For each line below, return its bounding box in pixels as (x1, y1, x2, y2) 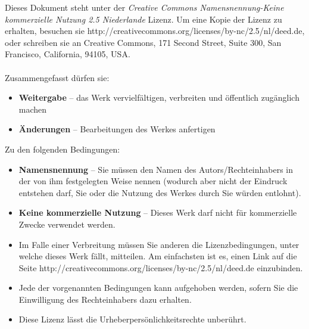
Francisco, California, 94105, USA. (5, 48, 130, 60)
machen (18, 103, 47, 115)
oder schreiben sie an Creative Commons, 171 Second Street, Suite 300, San (5, 36, 282, 48)
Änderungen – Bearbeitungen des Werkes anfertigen (18, 123, 216, 135)
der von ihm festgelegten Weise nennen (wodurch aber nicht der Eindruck (18, 175, 288, 187)
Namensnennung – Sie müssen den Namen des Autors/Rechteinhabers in (18, 163, 294, 175)
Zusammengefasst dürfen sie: (5, 71, 110, 83)
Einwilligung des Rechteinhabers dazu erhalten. (18, 293, 192, 305)
